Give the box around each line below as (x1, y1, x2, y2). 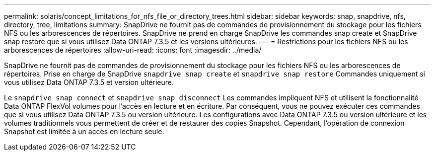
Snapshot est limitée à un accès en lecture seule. (4, 127, 164, 136)
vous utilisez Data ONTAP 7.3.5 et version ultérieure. (4, 78, 174, 86)
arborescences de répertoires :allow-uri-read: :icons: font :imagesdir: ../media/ (4, 46, 262, 54)
